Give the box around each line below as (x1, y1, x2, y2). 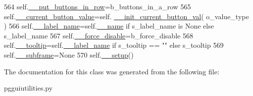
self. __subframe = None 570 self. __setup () (4, 49, 134, 60)
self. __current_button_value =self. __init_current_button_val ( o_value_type (4, 11, 249, 21)
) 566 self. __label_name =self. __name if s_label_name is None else (4, 21, 214, 31)
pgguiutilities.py (4, 83, 53, 93)
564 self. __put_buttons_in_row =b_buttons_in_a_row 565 (4, 1, 191, 11)
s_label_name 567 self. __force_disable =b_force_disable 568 (4, 30, 193, 40)
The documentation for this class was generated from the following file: (4, 66, 219, 76)
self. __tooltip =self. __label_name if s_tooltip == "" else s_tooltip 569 (4, 40, 224, 50)
